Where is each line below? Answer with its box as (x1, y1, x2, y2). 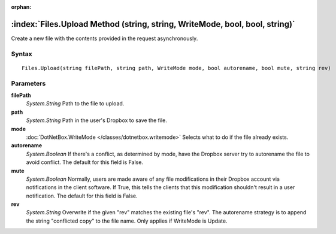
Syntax (11, 50, 32, 58)
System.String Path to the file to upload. (26, 100, 125, 107)
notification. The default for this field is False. (26, 192, 138, 199)
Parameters (11, 79, 46, 87)
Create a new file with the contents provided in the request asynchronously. (11, 35, 198, 42)
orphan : (11, 4, 32, 10)
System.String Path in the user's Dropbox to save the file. (26, 117, 167, 124)
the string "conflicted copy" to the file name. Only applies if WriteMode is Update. (26, 217, 228, 224)
